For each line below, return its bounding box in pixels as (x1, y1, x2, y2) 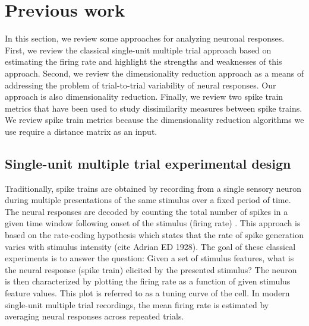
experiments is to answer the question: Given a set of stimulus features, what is (5, 252, 294, 264)
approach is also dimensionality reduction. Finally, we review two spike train (5, 90, 283, 103)
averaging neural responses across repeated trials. (5, 310, 184, 322)
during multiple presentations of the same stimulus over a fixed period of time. (5, 194, 291, 206)
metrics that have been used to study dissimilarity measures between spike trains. (5, 102, 302, 114)
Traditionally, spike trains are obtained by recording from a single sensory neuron (5, 182, 301, 194)
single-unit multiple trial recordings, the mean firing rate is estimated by (5, 298, 269, 311)
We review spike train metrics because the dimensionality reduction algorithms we (5, 113, 304, 126)
